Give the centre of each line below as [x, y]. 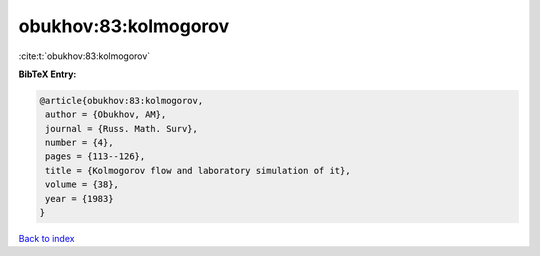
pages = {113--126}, [95, 156]
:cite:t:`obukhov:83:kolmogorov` [84, 56]
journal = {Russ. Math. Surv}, [122, 128]
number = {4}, [79, 143]
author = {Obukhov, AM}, [106, 114]
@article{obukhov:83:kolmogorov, [121, 100]
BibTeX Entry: [47, 74]
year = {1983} [79, 198]
